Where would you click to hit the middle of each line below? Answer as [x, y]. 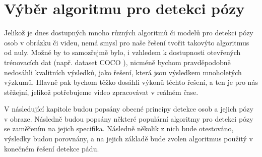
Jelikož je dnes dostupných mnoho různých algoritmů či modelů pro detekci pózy [129, 33]
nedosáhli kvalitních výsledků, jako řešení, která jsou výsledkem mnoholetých [123, 72]
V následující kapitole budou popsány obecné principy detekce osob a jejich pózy [129, 109]
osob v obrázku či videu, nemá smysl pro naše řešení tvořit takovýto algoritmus [127, 42]
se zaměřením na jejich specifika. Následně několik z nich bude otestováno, [119, 128]
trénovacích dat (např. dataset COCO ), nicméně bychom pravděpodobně [117, 62]
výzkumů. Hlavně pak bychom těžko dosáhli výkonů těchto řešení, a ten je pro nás [131, 82]
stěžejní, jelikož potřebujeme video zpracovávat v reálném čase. [101, 92]
